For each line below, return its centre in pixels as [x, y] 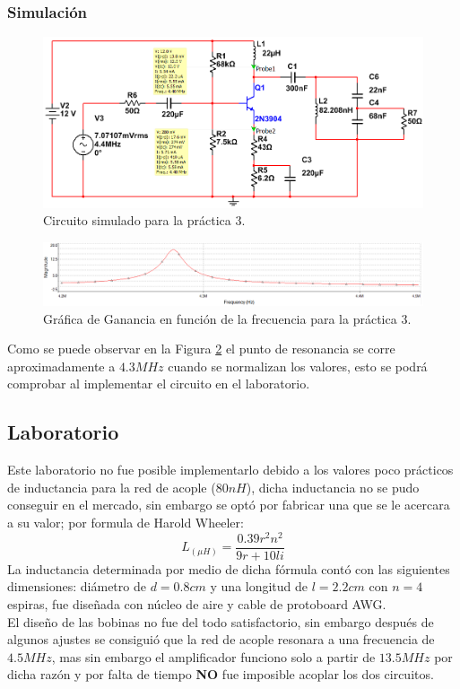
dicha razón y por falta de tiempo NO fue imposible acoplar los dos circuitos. [221, 674]
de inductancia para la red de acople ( [112, 487]
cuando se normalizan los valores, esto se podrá [298, 366]
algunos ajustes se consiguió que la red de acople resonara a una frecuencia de [221, 639]
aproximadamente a [61, 366]
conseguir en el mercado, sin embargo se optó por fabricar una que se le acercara [229, 505]
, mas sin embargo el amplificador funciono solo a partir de [213, 656]
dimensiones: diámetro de [77, 586]
